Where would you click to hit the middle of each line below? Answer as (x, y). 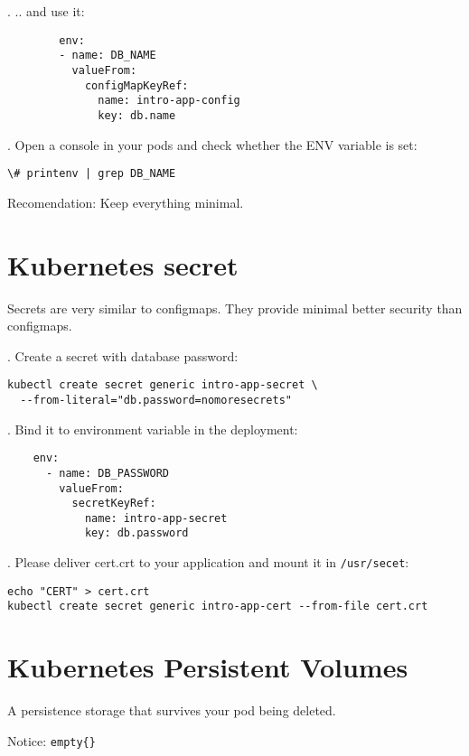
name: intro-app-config (169, 101)
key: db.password (136, 533)
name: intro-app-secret (156, 518)
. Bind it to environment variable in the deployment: (153, 429)
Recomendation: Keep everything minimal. (126, 202)
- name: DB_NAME (108, 56)
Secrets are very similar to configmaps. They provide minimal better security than (235, 308)
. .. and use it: (46, 11)
